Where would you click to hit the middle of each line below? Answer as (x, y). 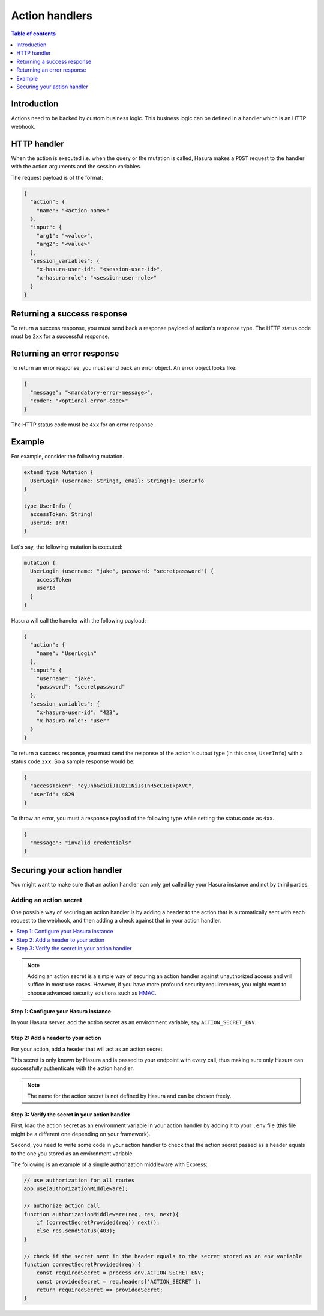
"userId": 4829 (52, 794)
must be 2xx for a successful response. (60, 336)
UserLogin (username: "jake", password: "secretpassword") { (122, 571)
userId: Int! (49, 523)
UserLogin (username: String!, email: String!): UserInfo (117, 481)
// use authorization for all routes (79, 1181)
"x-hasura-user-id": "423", (78, 712)
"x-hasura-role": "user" (73, 721)
